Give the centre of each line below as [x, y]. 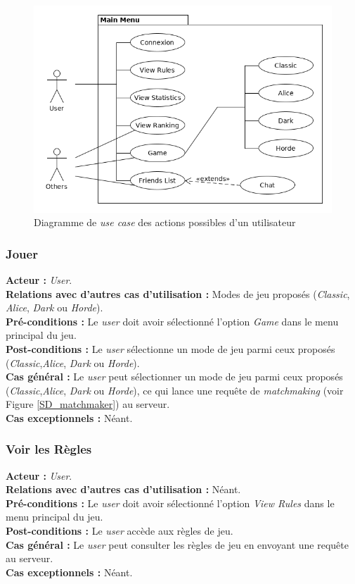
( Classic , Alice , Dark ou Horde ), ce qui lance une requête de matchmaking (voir [175, 390]
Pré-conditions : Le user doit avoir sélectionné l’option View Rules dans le [170, 503]
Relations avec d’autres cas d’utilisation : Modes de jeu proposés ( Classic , [178, 293]
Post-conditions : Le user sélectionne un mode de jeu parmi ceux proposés [170, 348]
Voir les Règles [49, 449]
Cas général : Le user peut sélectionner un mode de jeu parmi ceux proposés [174, 377]
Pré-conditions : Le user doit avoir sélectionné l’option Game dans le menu [172, 321]
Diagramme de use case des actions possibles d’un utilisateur [165, 222]
